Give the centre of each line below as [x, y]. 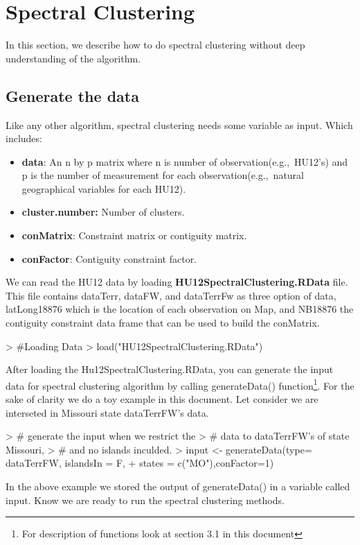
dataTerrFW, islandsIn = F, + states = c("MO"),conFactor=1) [140, 463]
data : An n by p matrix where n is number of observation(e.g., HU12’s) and [185, 161]
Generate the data [72, 95]
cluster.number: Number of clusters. [103, 212]
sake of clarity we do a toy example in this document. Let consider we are [162, 399]
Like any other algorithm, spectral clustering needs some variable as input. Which [179, 124]
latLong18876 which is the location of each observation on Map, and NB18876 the [180, 309]
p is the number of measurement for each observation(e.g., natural [163, 175]
